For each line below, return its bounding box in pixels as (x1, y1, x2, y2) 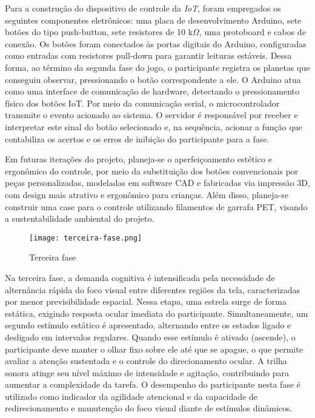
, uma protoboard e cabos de (199, 25, 306, 38)
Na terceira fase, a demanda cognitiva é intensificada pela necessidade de (5, 271, 275, 284)
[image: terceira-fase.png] (29, 233, 142, 242)
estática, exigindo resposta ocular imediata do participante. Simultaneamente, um (5, 307, 308, 319)
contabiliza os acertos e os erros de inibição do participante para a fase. (5, 132, 270, 145)
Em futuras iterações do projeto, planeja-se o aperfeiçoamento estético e (5, 153, 272, 165)
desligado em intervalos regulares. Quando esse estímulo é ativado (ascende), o (5, 330, 296, 343)
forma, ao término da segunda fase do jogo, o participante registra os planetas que (5, 61, 310, 73)
